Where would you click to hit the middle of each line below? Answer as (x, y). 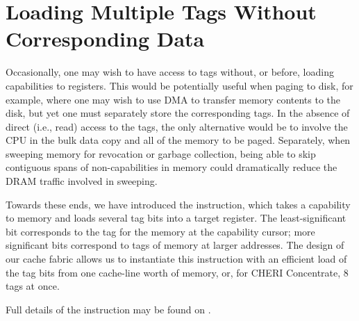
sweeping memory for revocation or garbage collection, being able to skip (161, 153)
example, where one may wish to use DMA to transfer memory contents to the (173, 99)
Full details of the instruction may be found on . (108, 309)
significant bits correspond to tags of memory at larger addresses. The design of (175, 245)
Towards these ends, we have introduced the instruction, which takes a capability (178, 204)
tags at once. (33, 286)
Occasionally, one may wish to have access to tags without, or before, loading (170, 72)
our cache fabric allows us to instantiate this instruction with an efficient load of (176, 259)
